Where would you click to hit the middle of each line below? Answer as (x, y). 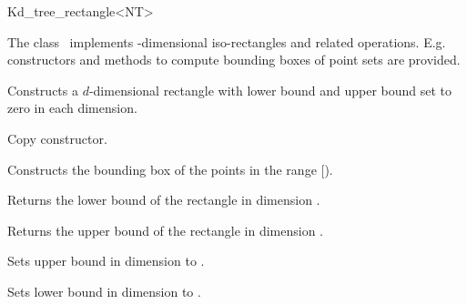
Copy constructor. (57, 138)
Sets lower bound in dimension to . (104, 291)
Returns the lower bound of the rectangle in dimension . (164, 200)
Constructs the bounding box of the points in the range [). (170, 169)
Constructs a (43, 90)
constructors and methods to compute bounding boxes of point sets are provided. (234, 60)
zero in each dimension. (72, 108)
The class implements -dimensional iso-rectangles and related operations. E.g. (227, 41)
